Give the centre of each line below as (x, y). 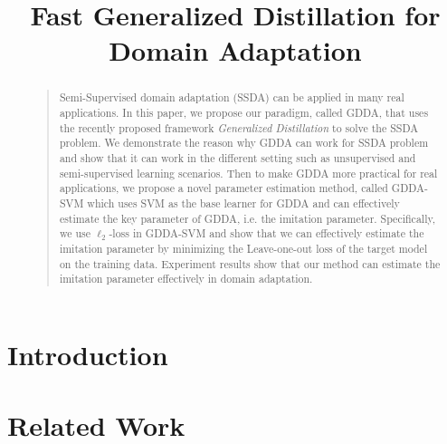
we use (75, 233)
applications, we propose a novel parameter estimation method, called (223, 188)
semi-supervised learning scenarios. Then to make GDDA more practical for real (248, 173)
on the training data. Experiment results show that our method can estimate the (250, 263)
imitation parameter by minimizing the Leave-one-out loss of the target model (243, 248)
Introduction (88, 354)
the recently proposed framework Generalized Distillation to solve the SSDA (239, 127)
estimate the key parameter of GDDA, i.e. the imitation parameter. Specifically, (247, 218)
